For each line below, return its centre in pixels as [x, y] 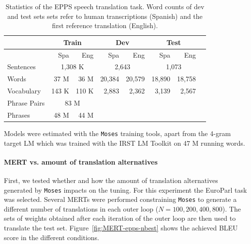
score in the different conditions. [52, 237]
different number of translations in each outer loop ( [81, 208]
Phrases [19, 114]
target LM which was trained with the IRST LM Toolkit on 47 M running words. [125, 143]
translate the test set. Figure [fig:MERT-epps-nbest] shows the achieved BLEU [121, 228]
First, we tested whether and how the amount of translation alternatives [111, 180]
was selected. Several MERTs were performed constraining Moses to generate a [120, 199]
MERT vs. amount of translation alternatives [81, 161]
